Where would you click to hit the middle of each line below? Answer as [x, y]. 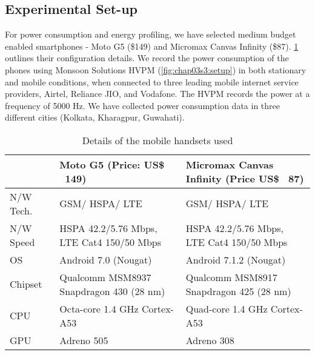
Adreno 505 [84, 340]
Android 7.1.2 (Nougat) [236, 259]
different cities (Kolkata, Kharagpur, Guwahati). [95, 117]
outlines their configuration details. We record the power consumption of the [147, 58]
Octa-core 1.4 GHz [99, 308]
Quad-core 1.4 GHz [227, 308]
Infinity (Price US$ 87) [245, 178]
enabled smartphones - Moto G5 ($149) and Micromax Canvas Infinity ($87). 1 [152, 46]
